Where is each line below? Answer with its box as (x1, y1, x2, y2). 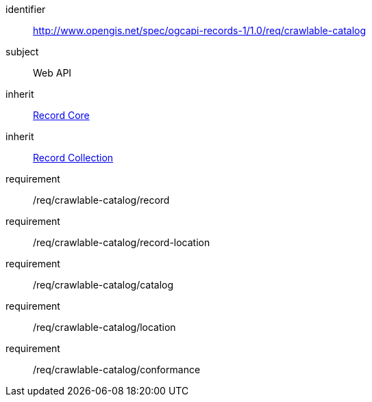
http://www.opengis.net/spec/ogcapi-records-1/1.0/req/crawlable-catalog (33, 25, 367, 36)
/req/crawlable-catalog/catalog (33, 279, 174, 291)
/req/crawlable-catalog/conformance (33, 364, 201, 375)
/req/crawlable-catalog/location (33, 321, 176, 333)
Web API (33, 67, 72, 79)
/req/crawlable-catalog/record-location (33, 237, 210, 248)
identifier (5, 3, 46, 15)
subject (5, 46, 39, 57)
